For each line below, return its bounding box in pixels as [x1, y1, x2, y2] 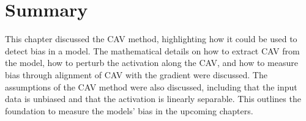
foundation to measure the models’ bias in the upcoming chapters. [5, 104, 253, 117]
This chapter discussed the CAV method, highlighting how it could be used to [5, 32, 297, 45]
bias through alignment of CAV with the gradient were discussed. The [5, 68, 267, 81]
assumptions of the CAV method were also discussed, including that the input [5, 80, 297, 93]
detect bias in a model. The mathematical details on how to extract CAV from [5, 44, 300, 57]
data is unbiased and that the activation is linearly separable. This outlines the [5, 92, 301, 105]
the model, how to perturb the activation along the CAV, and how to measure [5, 56, 298, 69]
